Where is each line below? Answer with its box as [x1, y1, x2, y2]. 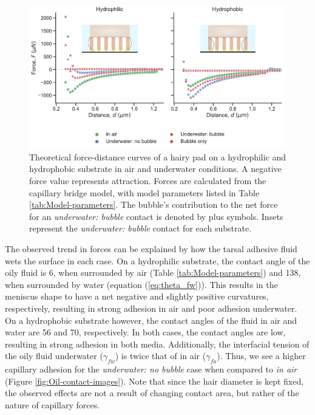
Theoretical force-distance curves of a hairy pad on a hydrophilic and [29, 150, 286, 163]
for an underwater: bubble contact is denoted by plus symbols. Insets [29, 210, 283, 222]
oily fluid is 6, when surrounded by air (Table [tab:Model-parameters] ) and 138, [5, 266, 301, 279]
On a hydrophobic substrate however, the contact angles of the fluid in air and [5, 314, 297, 326]
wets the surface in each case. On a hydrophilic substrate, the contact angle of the [5, 254, 310, 267]
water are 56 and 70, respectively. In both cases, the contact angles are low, [5, 326, 286, 338]
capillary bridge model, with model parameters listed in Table [29, 186, 260, 199]
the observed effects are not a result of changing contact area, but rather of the [5, 386, 299, 399]
